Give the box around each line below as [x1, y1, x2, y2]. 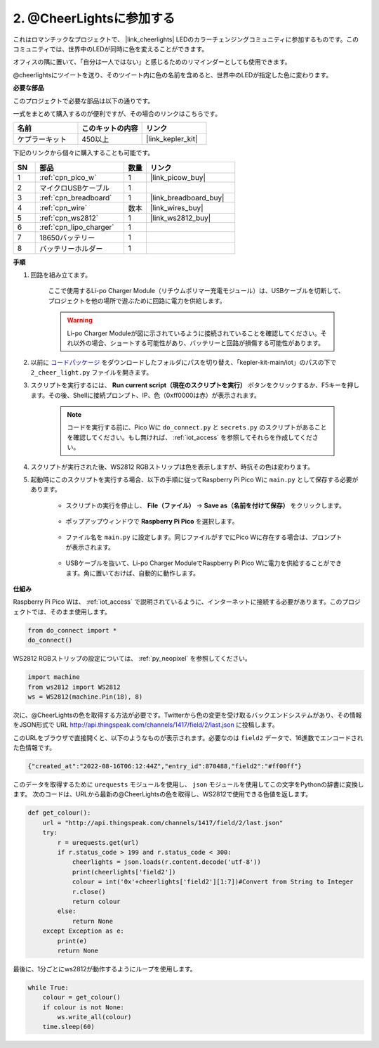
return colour [72, 897, 121, 905]
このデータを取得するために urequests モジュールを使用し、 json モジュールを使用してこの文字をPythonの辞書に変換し [13, 780, 364, 789]
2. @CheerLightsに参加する [13, 11, 175, 26]
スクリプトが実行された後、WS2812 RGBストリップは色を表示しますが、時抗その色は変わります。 [30, 462, 314, 471]
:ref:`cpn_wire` [39, 202, 88, 212]
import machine [27, 673, 80, 681]
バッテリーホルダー [39, 243, 103, 253]
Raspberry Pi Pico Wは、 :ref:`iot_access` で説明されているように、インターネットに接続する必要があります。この [13, 597, 343, 606]
